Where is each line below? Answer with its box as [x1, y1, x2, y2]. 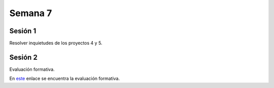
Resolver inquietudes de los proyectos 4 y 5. [9, 40, 102, 46]
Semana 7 [9, 8, 52, 19]
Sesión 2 [9, 53, 38, 61]
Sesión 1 [9, 27, 37, 35]
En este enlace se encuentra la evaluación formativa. [9, 75, 120, 81]
